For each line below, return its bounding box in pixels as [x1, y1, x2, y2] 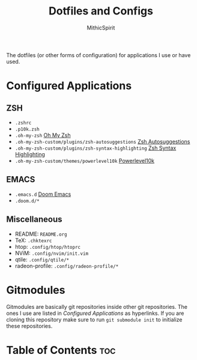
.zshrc [14, 120, 32, 126]
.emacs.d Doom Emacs [14, 191, 71, 198]
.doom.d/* [14, 198, 40, 204]
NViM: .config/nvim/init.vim [14, 249, 89, 257]
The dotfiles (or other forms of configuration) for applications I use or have [6, 51, 191, 58]
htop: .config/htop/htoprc [14, 243, 81, 250]
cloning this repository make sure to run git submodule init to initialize [6, 316, 183, 323]
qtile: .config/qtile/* [14, 255, 70, 263]
